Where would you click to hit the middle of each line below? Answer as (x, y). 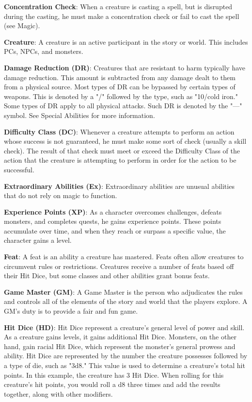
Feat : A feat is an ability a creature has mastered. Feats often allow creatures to (124, 257)
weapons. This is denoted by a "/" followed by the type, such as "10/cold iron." (121, 96)
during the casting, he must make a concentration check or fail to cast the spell (122, 16)
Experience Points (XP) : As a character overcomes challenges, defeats (113, 211)
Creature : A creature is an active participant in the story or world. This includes (126, 42)
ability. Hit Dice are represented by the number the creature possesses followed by (126, 356)
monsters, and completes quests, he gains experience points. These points (113, 221)
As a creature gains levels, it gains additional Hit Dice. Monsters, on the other (120, 337)
